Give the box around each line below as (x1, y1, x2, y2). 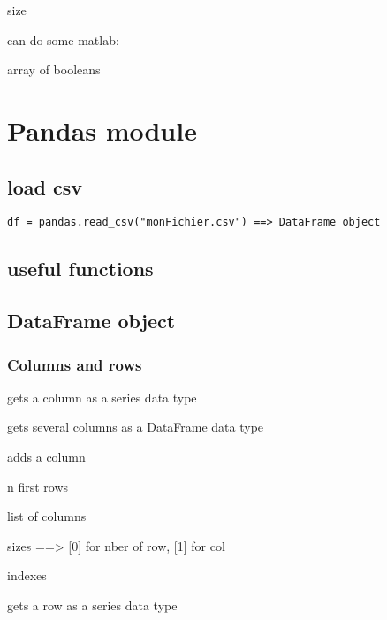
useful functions (7, 255, 154, 282)
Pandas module (7, 111, 197, 148)
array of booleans (7, 60, 101, 79)
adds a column (7, 447, 86, 465)
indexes (7, 566, 47, 585)
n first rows (7, 477, 69, 495)
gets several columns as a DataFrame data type (7, 417, 264, 436)
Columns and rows (7, 353, 142, 375)
